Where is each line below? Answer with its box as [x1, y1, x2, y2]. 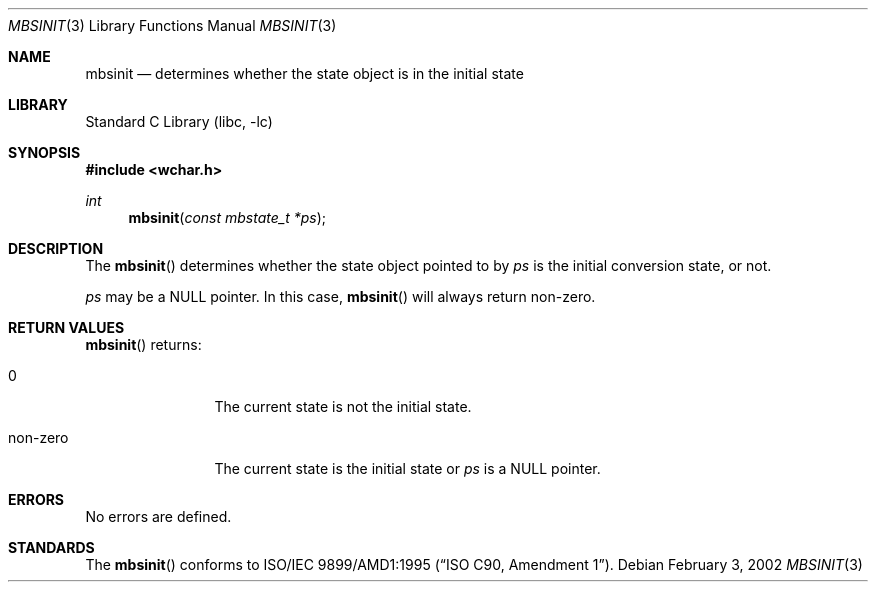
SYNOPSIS [8, 144, 81, 161]
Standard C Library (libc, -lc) [85, 113, 273, 130]
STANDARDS [8, 539, 95, 556]
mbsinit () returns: [85, 336, 202, 353]
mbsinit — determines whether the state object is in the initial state [85, 65, 524, 82]
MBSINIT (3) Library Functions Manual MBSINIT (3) [8, 17, 337, 34]
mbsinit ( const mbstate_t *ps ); [128, 209, 327, 226]
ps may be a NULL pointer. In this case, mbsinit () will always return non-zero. [85, 288, 596, 305]
